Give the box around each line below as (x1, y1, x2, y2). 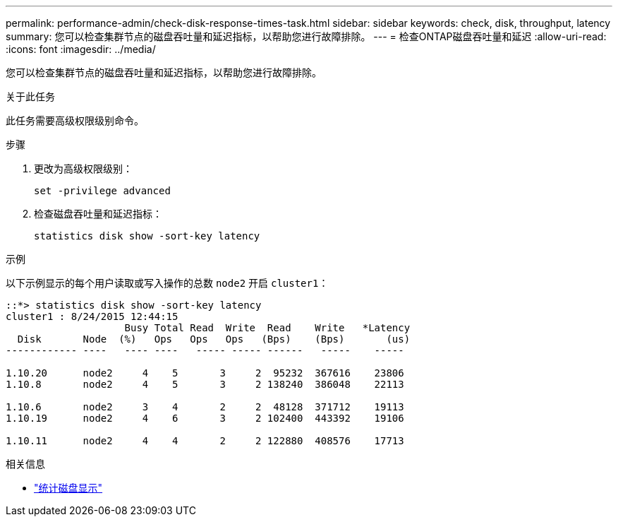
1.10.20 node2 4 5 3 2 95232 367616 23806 (6, 367, 404, 379)
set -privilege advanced (34, 185, 171, 196)
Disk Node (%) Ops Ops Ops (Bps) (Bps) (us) (17, 333, 411, 345)
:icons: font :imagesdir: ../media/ (6, 43, 156, 55)
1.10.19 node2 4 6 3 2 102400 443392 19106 (6, 413, 404, 424)
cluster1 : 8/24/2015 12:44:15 (6, 311, 178, 322)
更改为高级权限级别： (34, 162, 133, 174)
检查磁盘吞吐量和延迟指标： (34, 208, 162, 220)
